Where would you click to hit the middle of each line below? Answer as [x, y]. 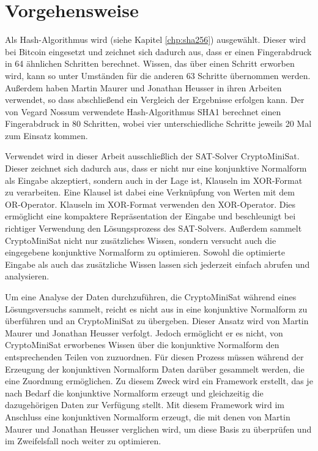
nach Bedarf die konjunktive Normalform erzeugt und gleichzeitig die [134, 392]
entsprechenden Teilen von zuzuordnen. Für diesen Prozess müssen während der [154, 356]
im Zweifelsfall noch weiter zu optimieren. [83, 441]
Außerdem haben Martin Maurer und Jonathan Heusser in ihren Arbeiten [143, 87]
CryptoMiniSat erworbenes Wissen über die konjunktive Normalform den [142, 345]
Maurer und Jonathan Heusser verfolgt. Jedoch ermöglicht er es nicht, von [144, 332]
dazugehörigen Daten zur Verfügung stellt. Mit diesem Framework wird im [145, 405]
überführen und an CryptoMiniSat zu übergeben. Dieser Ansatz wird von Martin [157, 321]
